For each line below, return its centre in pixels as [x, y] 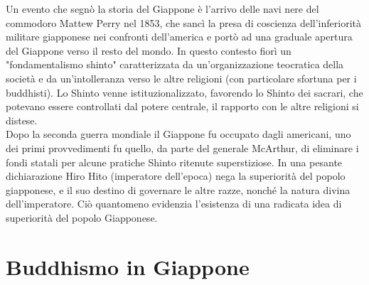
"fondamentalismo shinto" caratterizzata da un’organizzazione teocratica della [175, 64]
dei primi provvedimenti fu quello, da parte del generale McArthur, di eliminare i [182, 147]
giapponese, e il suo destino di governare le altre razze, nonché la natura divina [178, 189]
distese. [22, 120]
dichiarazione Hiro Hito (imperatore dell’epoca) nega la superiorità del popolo [176, 176]
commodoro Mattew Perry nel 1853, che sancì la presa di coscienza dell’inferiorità [183, 22]
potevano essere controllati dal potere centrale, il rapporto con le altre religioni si [182, 106]
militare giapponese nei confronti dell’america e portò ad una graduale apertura [179, 37]
